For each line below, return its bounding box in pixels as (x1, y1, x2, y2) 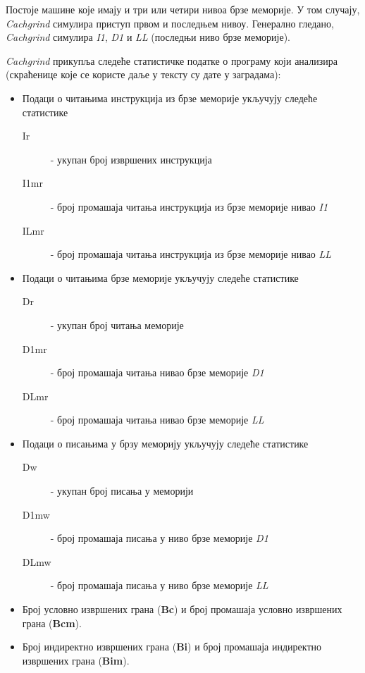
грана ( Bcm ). (22, 615, 82, 630)
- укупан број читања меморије (50, 317, 184, 332)
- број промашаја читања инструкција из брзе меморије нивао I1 (50, 199, 328, 214)
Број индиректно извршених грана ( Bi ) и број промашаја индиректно (22, 639, 322, 654)
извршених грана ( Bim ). (22, 653, 130, 667)
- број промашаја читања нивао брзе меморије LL (50, 412, 264, 427)
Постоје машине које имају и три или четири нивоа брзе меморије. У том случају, (6, 2, 360, 16)
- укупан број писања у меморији (50, 483, 194, 498)
